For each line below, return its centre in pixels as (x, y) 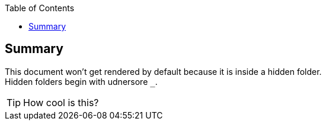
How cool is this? (61, 102)
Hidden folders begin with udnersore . (81, 81)
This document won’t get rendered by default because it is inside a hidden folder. (163, 71)
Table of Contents (40, 8)
